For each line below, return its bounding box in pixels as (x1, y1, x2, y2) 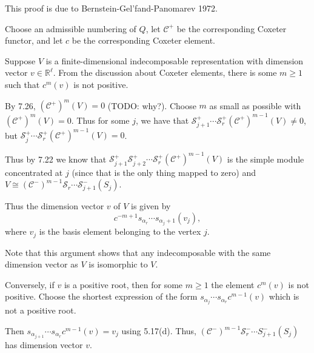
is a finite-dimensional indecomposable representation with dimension (45, 54, 304, 67)
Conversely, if (5, 278, 55, 291)
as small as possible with (209, 99, 301, 112)
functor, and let (5, 34, 63, 47)
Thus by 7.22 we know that (5, 152, 107, 165)
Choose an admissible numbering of (5, 22, 136, 35)
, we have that (136, 113, 189, 126)
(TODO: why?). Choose (107, 99, 196, 112)
